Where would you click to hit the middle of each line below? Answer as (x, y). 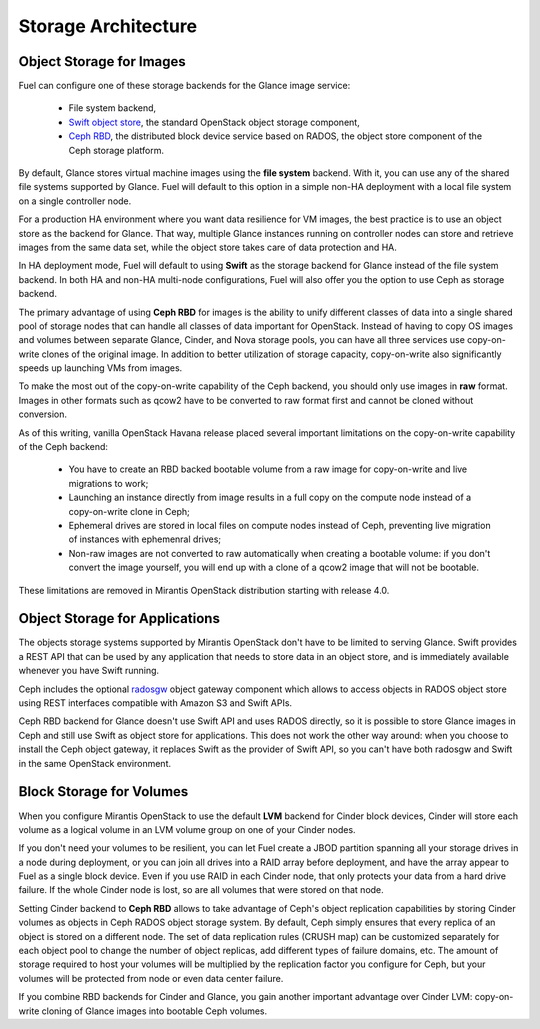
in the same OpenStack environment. (95, 763)
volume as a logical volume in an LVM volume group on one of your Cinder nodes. (187, 829)
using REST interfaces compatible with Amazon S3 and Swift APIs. (155, 703)
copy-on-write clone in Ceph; (129, 511)
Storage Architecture (108, 26)
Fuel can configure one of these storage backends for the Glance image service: (184, 86)
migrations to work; (108, 483)
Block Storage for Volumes (103, 791)
